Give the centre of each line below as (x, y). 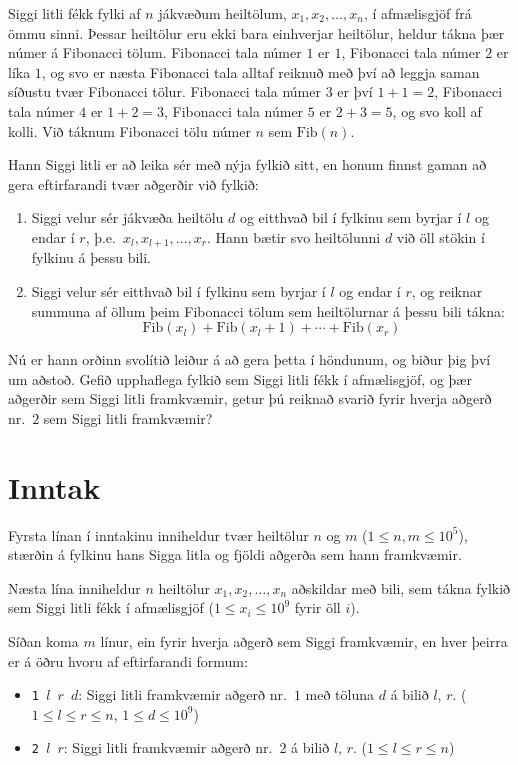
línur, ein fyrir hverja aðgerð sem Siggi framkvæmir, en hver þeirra (304, 641)
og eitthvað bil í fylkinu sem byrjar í (350, 217)
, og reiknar (447, 290)
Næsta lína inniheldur (74, 587)
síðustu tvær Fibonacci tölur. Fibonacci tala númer (164, 91)
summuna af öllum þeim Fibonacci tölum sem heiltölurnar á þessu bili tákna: (268, 310)
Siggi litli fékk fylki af (74, 13)
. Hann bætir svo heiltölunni (294, 236)
